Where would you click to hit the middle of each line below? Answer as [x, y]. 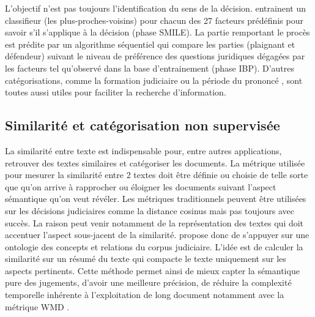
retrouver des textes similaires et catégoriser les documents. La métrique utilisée [155, 162]
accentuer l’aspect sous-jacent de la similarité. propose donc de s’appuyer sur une [157, 235]
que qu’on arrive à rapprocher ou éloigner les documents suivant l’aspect [141, 186]
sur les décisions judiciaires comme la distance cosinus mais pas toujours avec [150, 210]
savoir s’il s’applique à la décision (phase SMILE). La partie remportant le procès [157, 32]
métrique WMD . [37, 306]
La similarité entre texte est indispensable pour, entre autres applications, [143, 150]
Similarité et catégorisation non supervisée [143, 125]
